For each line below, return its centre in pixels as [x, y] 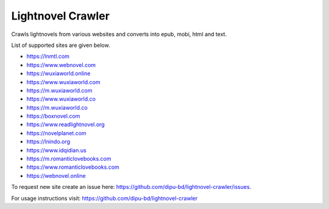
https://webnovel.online [56, 175]
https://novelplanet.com [56, 133]
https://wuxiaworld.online [58, 74]
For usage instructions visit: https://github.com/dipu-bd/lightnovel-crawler [104, 198]
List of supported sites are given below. [61, 45]
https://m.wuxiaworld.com [59, 90]
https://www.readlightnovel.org [65, 124]
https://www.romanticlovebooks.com [73, 167]
